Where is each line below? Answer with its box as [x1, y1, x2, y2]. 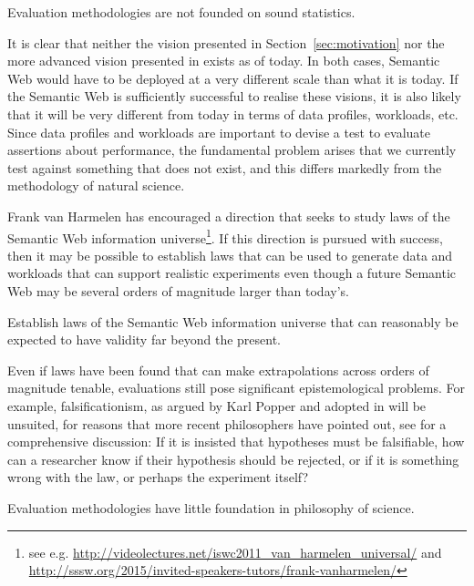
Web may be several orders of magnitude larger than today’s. [7, 281, 349, 300]
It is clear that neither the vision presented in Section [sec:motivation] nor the [7, 33, 445, 52]
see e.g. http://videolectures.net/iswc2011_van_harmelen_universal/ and [28, 542, 442, 561]
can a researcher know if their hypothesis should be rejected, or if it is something [7, 449, 459, 468]
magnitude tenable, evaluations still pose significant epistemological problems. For [7, 378, 466, 397]
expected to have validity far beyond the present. [7, 330, 281, 349]
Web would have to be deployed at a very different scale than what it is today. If [7, 68, 459, 87]
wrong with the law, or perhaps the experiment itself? [7, 468, 309, 487]
